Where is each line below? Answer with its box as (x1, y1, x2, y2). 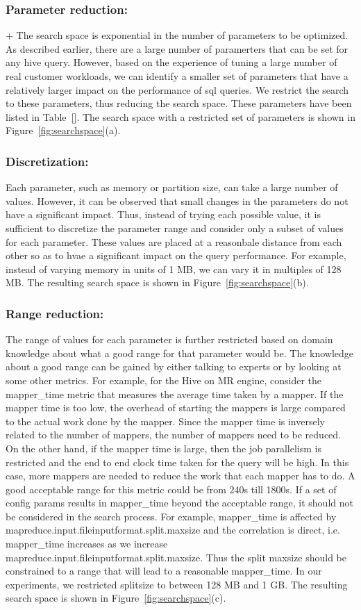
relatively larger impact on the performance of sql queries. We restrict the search (6, 82, 349, 97)
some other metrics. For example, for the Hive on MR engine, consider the (6, 372, 321, 387)
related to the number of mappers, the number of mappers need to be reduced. (6, 427, 341, 442)
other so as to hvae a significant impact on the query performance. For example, (6, 248, 346, 263)
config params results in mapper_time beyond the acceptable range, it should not (6, 495, 353, 510)
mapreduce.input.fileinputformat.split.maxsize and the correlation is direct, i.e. (6, 522, 340, 537)
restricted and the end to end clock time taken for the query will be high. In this (6, 454, 349, 469)
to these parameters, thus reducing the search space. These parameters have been (6, 96, 352, 110)
